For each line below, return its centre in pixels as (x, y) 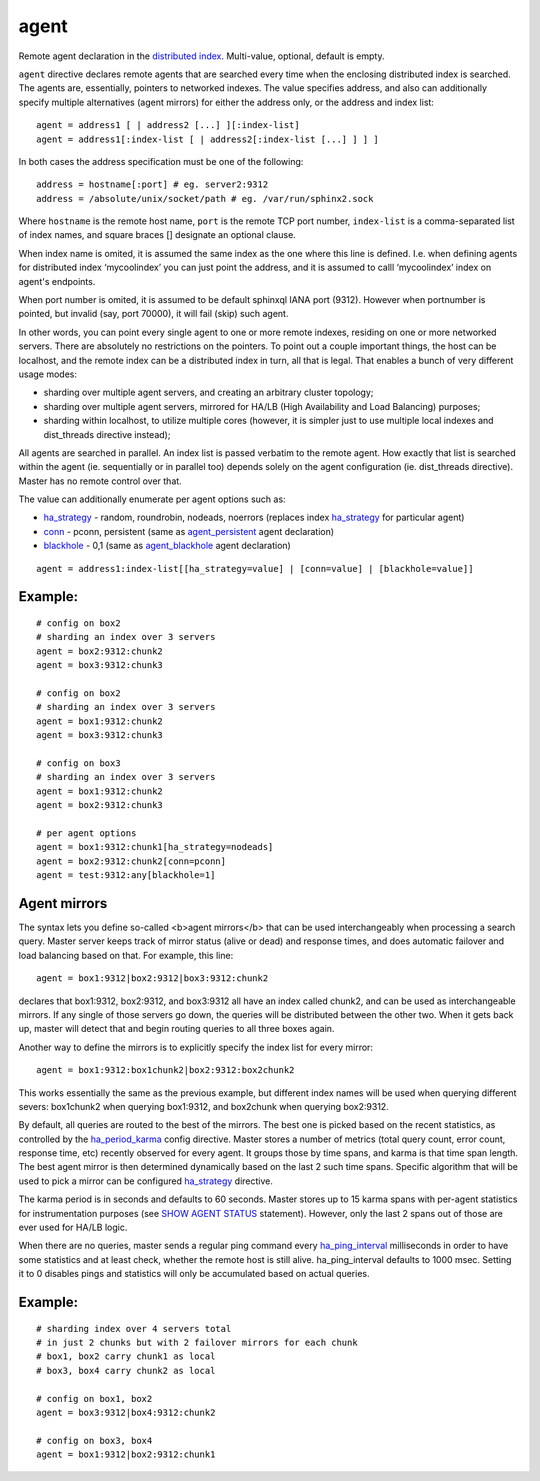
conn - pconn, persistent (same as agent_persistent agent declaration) (189, 531)
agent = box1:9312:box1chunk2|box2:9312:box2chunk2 (165, 1070)
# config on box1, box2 (94, 1398)
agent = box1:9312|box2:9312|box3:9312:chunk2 (152, 978)
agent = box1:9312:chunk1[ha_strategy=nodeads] (155, 847)
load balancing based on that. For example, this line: (126, 955)
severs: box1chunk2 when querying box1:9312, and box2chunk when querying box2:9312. (203, 1106)
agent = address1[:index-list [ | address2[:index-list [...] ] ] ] (207, 139)
